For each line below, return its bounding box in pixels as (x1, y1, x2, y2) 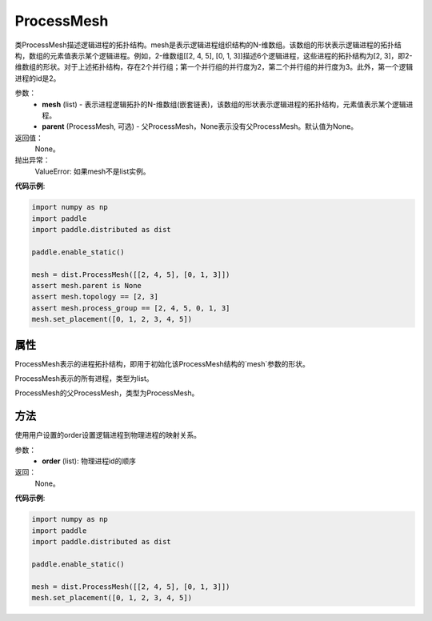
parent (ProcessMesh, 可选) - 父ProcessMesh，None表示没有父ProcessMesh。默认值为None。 (42, 122, 358, 131)
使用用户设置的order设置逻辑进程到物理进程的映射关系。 (14, 431, 202, 440)
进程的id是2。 (14, 73, 61, 83)
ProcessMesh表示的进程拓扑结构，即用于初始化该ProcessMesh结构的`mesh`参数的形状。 (14, 359, 310, 368)
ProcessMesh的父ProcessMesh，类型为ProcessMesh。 (14, 388, 199, 398)
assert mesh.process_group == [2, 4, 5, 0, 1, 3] (31, 303, 230, 312)
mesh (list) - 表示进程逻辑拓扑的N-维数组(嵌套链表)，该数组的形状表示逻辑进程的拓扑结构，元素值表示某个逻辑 (42, 99, 407, 109)
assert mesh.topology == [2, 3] (31, 292, 159, 302)
